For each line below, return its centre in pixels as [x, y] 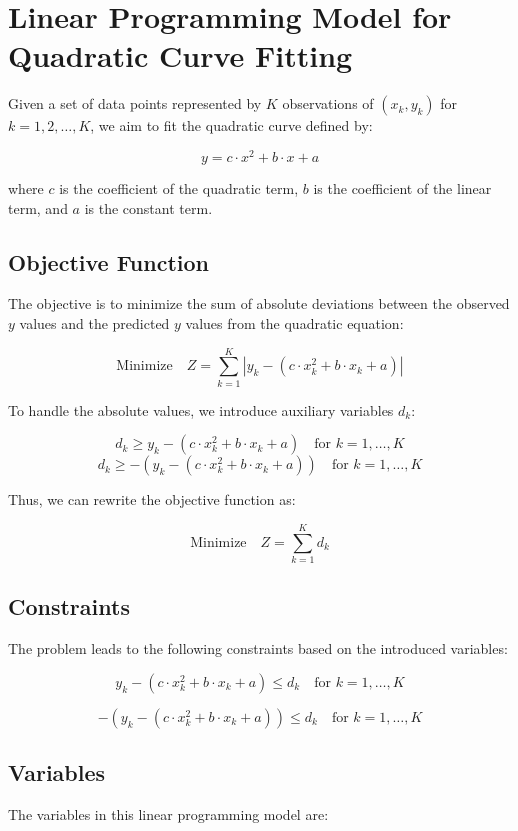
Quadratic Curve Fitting [180, 55]
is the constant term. [148, 207]
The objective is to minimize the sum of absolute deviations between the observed [259, 303]
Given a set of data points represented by [135, 103]
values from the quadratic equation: [294, 322]
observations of [328, 103]
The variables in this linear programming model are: [168, 814]
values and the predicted [94, 322]
